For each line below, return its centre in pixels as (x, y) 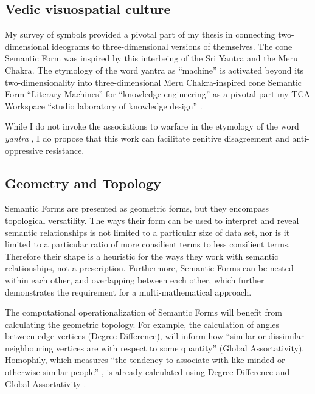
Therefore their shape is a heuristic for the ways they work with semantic (142, 256)
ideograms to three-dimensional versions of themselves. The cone (172, 46)
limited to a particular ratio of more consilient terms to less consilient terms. (148, 244)
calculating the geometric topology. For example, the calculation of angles (142, 324)
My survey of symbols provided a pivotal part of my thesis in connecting (140, 34)
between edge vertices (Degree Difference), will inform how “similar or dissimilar (155, 336)
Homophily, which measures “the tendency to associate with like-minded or (145, 360)
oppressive (24, 150)
